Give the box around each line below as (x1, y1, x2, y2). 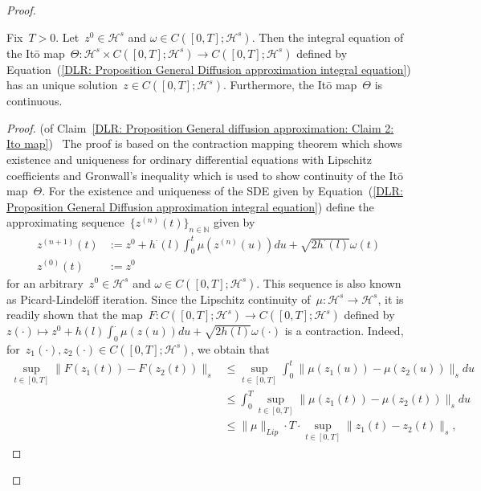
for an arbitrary (6, 274, 84, 291)
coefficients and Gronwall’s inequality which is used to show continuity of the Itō (6, 166, 404, 183)
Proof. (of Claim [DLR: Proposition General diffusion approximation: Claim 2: (6, 119, 394, 136)
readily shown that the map (6, 306, 143, 323)
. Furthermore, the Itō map (222, 76, 357, 93)
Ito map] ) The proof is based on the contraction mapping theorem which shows (6, 135, 402, 152)
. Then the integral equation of (251, 28, 404, 45)
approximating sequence (6, 214, 124, 231)
